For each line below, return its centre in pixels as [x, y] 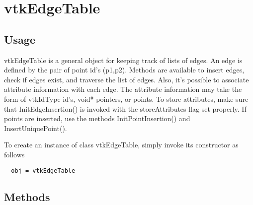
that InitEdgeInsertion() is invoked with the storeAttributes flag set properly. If [125, 108]
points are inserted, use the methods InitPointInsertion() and [97, 118]
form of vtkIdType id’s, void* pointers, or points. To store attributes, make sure [126, 99]
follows [14, 154]
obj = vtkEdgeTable [43, 171]
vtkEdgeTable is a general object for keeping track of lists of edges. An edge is [123, 60]
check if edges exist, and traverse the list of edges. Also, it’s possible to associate [126, 79]
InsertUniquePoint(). [36, 128]
